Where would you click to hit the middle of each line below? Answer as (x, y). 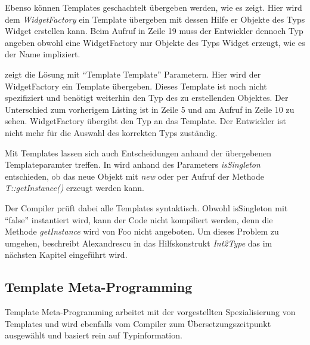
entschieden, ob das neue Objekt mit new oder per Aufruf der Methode (135, 176)
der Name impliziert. (43, 54)
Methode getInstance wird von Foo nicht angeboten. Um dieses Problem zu (142, 231)
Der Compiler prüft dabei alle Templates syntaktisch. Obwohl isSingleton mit (146, 207)
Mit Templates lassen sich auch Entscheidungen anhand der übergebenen (138, 153)
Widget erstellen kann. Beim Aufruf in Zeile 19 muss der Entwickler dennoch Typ (154, 31)
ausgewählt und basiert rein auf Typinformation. (94, 335)
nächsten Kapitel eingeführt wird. (66, 255)
